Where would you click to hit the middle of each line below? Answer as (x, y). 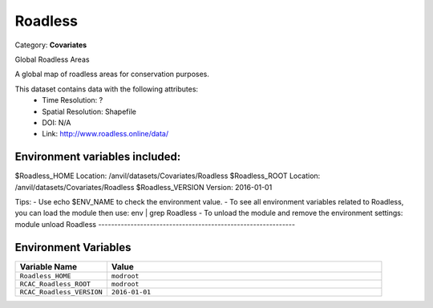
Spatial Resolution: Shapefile (89, 111)
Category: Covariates (51, 45)
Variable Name (49, 266)
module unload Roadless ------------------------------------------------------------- (155, 224)
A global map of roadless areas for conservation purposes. (112, 74)
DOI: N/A (57, 122)
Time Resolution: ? (73, 100)
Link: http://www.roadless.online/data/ (105, 134)
